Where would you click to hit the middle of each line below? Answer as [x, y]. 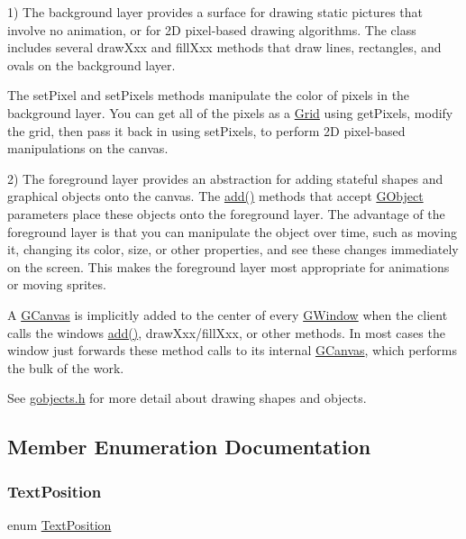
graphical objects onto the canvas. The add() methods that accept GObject [215, 196]
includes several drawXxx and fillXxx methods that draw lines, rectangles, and [224, 47]
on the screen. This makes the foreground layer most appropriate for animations [228, 266]
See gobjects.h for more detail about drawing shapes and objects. [187, 398]
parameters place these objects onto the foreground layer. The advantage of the [226, 213]
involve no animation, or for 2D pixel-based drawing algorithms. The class [212, 29]
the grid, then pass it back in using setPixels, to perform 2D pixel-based [206, 130]
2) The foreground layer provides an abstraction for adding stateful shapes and [225, 178]
